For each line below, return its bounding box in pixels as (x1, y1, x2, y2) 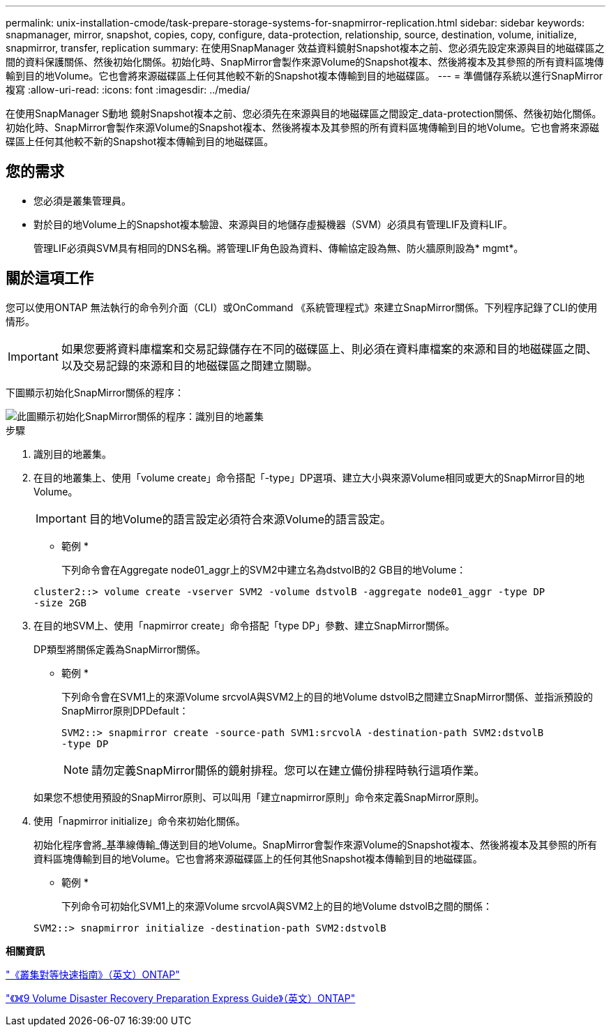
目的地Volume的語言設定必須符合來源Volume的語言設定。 (89, 511, 391, 526)
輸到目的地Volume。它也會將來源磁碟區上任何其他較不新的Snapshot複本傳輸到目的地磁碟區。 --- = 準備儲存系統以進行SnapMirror (6, 70, 603, 82)
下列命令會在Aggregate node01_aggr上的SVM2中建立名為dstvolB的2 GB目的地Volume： (61, 563, 467, 576)
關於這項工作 (6, 269, 93, 287)
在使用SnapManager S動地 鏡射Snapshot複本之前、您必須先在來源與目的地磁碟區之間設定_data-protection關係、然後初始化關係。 (6, 107, 602, 119)
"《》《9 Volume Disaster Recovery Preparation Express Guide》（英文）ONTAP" (6, 992, 356, 1004)
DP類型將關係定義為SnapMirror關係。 (33, 643, 206, 655)
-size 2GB (33, 597, 86, 608)
